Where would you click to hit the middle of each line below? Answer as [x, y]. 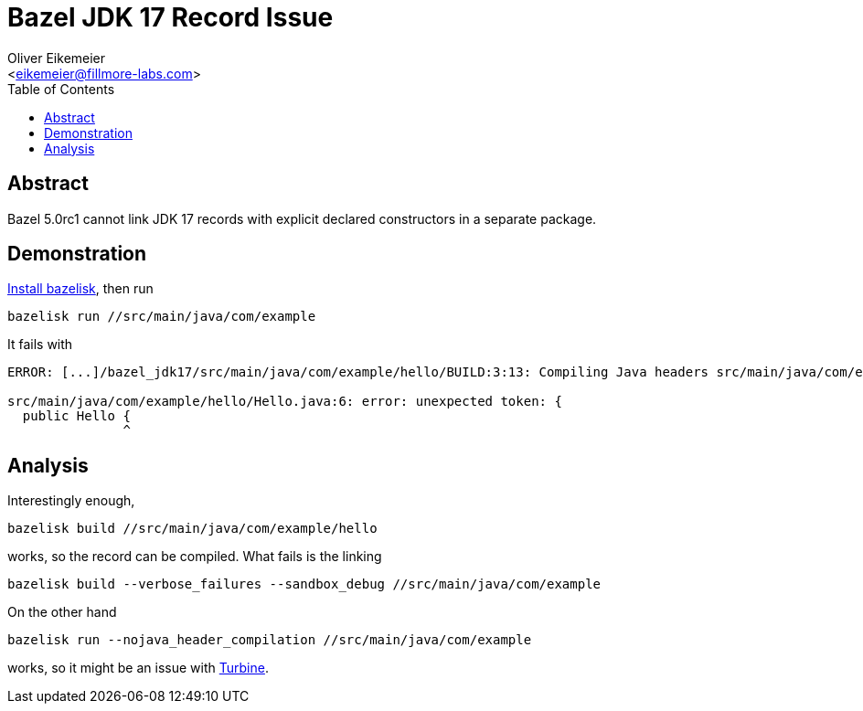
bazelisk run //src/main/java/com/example [162, 317]
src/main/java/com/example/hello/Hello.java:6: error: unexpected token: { [285, 402]
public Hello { [76, 416]
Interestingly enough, [71, 501]
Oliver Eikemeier [57, 58]
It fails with [40, 345]
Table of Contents [61, 89]
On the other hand [62, 612]
